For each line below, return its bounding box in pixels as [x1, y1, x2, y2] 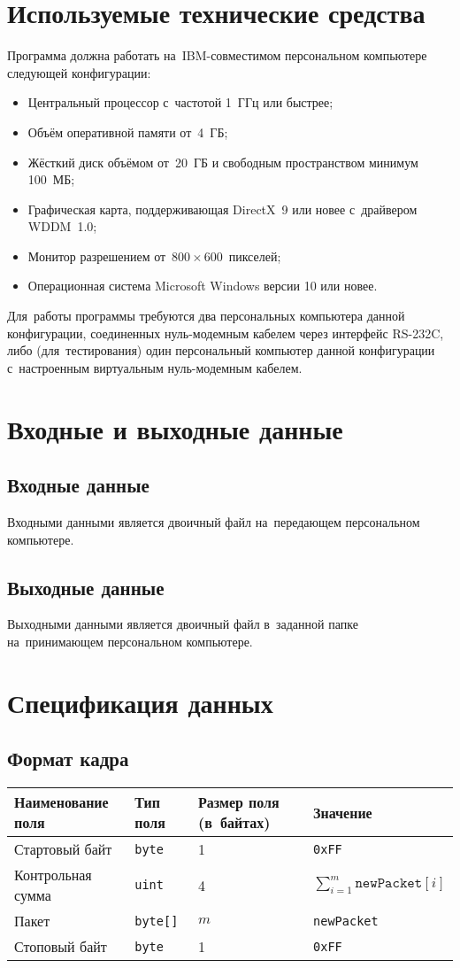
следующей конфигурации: [7, 63, 151, 81]
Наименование [14, 792, 109, 813]
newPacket [313, 913, 379, 928]
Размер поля [198, 792, 280, 813]
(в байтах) [198, 812, 271, 833]
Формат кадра [7, 745, 129, 772]
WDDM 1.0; [27, 217, 97, 236]
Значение [313, 802, 372, 823]
